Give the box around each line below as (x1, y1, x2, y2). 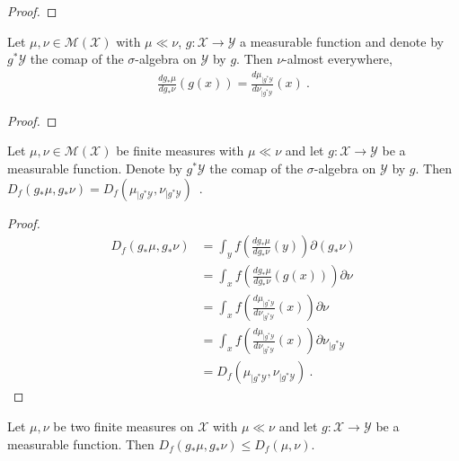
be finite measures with (116, 141, 244, 160)
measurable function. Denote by (7, 158, 182, 177)
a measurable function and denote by (240, 31, 444, 50)
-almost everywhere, (283, 49, 393, 68)
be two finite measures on (53, 416, 194, 435)
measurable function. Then (7, 434, 154, 453)
